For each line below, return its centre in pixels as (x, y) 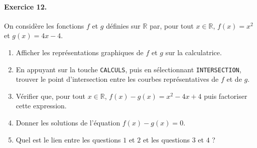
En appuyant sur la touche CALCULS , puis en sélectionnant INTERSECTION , (128, 69)
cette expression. (41, 106)
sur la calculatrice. (194, 52)
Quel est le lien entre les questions (68, 139)
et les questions (166, 139)
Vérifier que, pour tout (50, 96)
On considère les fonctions (44, 25)
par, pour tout (172, 25)
